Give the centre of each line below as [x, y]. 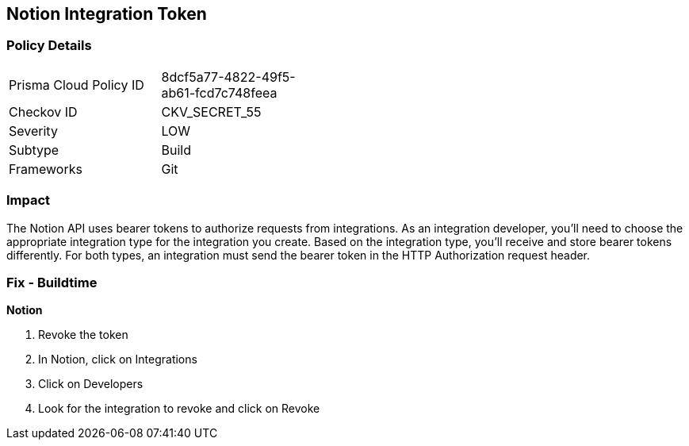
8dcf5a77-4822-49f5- [228, 77]
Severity [33, 131]
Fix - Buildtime [52, 282]
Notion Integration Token [107, 14]
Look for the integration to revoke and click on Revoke [179, 409]
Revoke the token [83, 335]
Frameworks [46, 169]
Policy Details [49, 46]
